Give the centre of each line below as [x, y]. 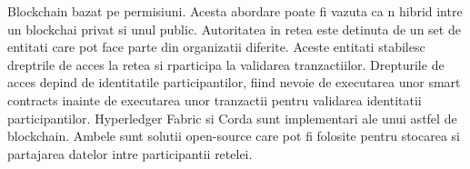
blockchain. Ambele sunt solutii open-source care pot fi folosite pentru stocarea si [234, 136]
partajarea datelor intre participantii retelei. [130, 153]
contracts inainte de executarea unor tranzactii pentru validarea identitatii [215, 99]
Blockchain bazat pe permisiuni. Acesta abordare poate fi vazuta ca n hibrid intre [235, 11]
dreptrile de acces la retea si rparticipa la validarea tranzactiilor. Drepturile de [226, 64]
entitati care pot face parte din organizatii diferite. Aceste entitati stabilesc [216, 47]
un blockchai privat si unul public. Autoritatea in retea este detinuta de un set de [234, 29]
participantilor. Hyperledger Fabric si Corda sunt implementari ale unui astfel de [232, 118]
